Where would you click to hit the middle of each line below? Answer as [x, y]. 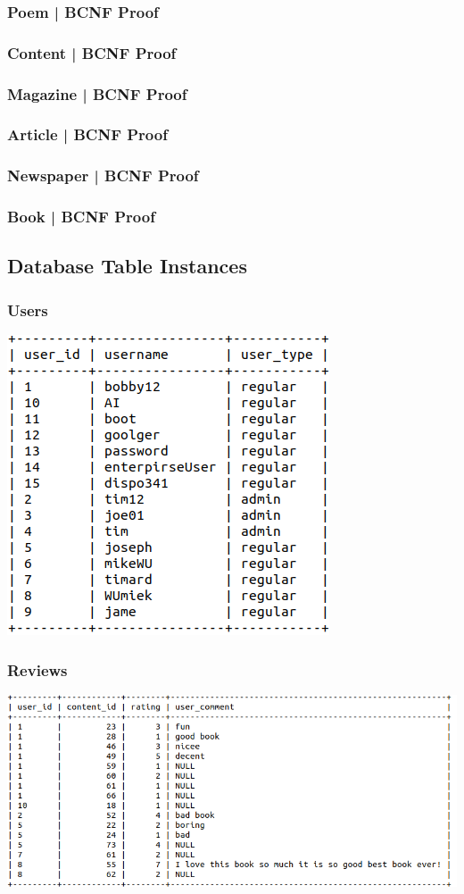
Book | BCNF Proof [81, 217]
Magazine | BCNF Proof [97, 93]
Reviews [37, 669]
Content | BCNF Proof [92, 52]
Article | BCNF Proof [87, 134]
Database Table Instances [127, 266]
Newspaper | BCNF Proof [103, 175]
